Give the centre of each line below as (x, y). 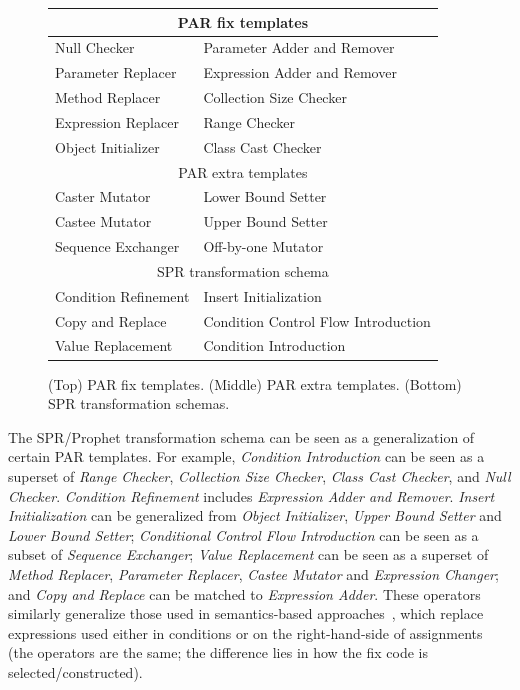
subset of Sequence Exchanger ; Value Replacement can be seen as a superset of (248, 554)
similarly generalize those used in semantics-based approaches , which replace (246, 613)
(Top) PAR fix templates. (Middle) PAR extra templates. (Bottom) (255, 383)
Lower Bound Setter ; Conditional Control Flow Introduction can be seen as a (243, 534)
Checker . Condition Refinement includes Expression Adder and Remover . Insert (251, 495)
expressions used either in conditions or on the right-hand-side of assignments (245, 632)
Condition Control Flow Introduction (317, 320)
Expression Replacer (117, 121)
